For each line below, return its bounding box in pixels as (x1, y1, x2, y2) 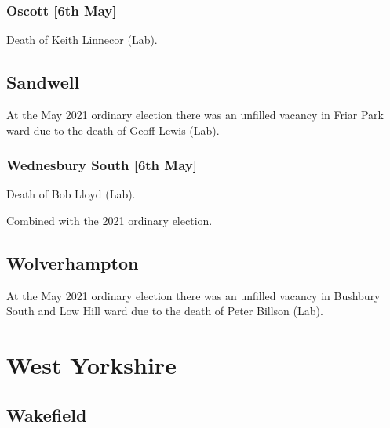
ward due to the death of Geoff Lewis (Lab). (6, 122, 220, 138)
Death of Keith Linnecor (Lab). (6, 31, 158, 48)
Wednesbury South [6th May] (6, 155, 197, 175)
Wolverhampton (6, 251, 139, 274)
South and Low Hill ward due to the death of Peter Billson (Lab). (6, 303, 323, 319)
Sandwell (6, 70, 80, 94)
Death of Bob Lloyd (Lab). (6, 186, 136, 202)
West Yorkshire (6, 349, 177, 381)
